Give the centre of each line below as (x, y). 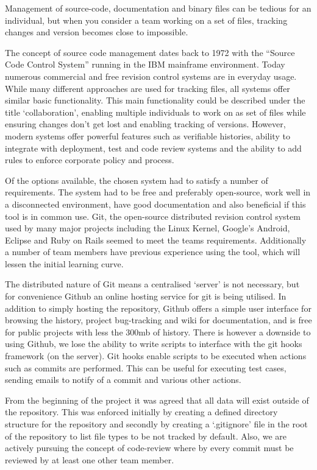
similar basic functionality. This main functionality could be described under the (155, 100)
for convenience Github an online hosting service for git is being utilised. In (146, 296)
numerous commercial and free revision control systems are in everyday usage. (151, 76)
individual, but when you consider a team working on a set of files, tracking (146, 20)
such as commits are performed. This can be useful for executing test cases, (146, 367)
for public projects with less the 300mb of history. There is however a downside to (158, 331)
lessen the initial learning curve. (64, 263)
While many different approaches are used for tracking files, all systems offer (148, 88)
